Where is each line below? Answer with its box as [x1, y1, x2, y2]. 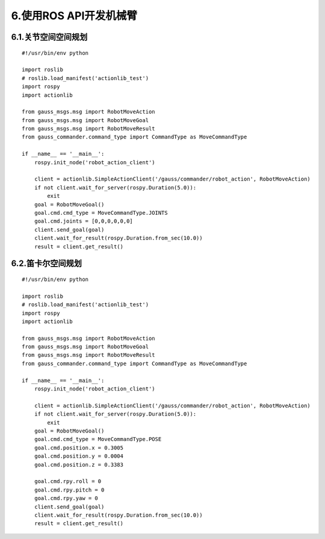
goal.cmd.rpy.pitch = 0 [34, 486, 105, 493]
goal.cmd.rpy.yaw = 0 [34, 495, 99, 502]
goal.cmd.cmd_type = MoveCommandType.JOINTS [34, 209, 168, 216]
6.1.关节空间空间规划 [11, 32, 88, 42]
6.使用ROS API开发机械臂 [11, 9, 138, 22]
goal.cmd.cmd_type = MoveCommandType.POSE [34, 436, 162, 443]
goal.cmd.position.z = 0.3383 [34, 461, 123, 468]
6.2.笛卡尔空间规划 [11, 259, 82, 269]
